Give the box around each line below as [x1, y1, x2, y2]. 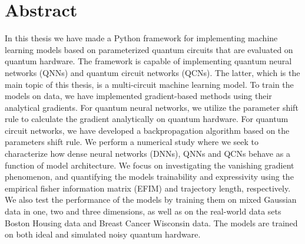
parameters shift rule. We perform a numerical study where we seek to [5, 136, 259, 148]
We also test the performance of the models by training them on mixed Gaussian [5, 193, 297, 206]
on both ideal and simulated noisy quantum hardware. [5, 228, 201, 240]
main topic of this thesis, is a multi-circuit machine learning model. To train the [5, 78, 294, 90]
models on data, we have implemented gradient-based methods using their [5, 90, 272, 102]
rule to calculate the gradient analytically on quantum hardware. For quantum [5, 113, 289, 125]
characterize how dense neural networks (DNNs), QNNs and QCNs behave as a [5, 147, 290, 160]
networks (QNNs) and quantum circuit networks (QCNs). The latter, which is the [5, 66, 300, 78]
